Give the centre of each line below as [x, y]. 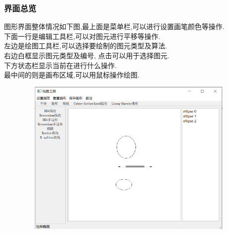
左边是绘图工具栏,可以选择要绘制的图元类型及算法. [86, 46]
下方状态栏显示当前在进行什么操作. [60, 65]
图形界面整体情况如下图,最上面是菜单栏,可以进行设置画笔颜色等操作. [114, 26]
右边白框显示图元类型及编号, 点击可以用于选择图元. [87, 55]
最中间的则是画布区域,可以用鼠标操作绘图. [72, 75]
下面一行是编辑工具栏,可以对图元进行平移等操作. [82, 36]
